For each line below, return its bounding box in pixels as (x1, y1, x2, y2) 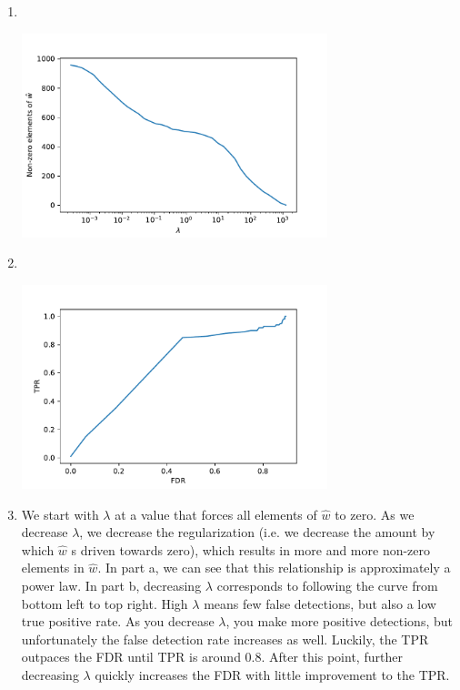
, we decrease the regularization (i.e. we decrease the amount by (79, 523, 435, 542)
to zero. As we (335, 504, 415, 523)
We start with (21, 504, 99, 523)
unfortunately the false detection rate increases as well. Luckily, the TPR (21, 629, 429, 648)
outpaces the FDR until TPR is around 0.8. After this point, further (21, 647, 403, 666)
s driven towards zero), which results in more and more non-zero (71, 540, 431, 559)
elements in (21, 558, 85, 577)
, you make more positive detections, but (225, 612, 453, 631)
